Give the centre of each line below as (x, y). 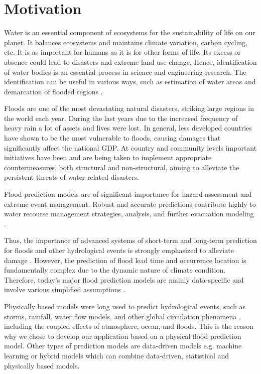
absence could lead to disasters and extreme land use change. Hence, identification (130, 61)
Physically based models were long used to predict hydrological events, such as (125, 306)
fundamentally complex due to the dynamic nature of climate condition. (115, 270)
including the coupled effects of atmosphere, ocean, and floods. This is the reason (129, 326)
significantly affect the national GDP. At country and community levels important (130, 147)
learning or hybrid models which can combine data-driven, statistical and (117, 355)
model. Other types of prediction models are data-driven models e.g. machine (123, 346)
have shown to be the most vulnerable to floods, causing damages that (112, 138)
